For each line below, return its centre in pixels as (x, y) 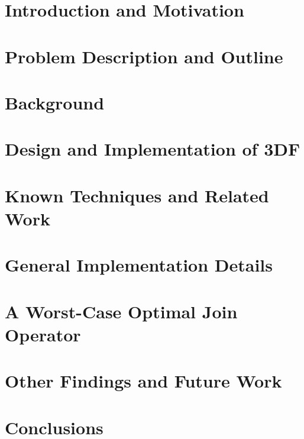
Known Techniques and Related (137, 195)
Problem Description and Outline (144, 56)
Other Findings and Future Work (143, 381)
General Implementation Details (139, 265)
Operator (43, 334)
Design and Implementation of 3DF (153, 149)
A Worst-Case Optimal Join (121, 311)
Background (55, 102)
